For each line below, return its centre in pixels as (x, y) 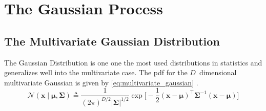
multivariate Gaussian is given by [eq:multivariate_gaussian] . (101, 82)
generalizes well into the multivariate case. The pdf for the (96, 72)
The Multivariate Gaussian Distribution (112, 41)
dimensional (218, 72)
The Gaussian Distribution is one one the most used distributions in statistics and (133, 62)
